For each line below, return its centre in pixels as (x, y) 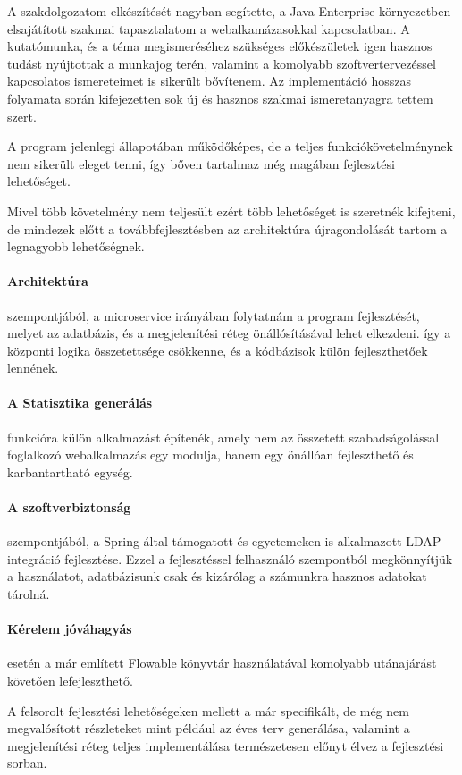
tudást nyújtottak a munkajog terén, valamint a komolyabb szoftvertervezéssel (222, 63)
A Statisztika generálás (80, 403)
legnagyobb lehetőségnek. (76, 246)
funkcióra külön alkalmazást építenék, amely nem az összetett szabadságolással (223, 437)
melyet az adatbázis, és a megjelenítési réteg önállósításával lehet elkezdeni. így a (229, 333)
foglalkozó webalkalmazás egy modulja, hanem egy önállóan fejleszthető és (210, 455)
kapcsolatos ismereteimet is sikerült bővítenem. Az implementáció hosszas (210, 81)
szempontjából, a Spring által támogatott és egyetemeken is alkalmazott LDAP (224, 541)
